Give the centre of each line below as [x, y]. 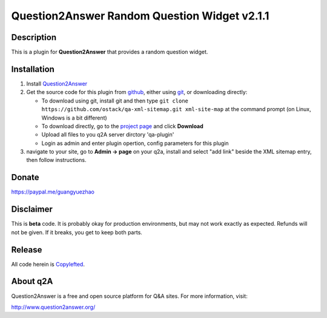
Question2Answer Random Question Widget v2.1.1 [140, 16]
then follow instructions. [56, 160]
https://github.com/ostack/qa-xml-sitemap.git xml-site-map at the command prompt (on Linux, [176, 109]
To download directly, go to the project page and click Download [123, 126]
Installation [33, 69]
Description [34, 37]
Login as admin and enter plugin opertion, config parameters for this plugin [135, 143]
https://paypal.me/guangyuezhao [53, 192]
